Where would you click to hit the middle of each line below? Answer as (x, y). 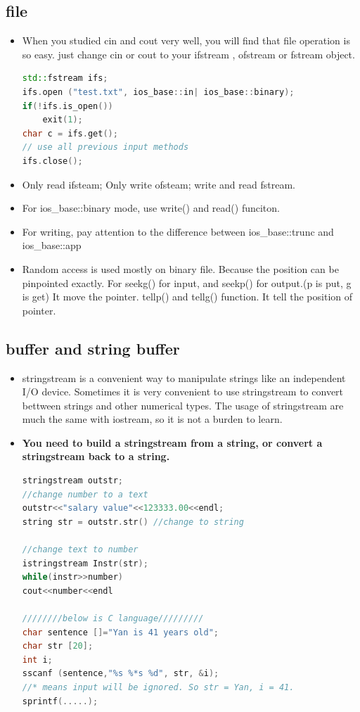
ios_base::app (52, 245)
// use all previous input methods (105, 147)
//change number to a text (85, 494)
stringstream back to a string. (96, 456)
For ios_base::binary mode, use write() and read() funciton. (151, 208)
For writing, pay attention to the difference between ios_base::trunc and (178, 231)
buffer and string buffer (93, 348)
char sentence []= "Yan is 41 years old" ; (121, 632)
